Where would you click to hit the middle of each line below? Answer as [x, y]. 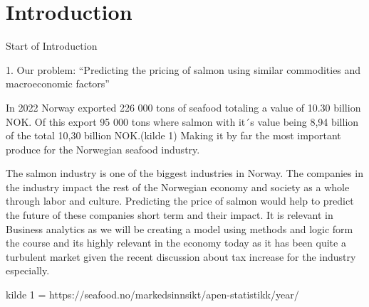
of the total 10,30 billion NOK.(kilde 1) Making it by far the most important [173, 135]
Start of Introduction [52, 46]
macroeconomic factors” [58, 84]
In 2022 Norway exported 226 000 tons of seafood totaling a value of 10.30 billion [183, 107]
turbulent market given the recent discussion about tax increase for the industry [181, 256]
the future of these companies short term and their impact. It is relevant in [170, 215]
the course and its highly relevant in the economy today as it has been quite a [176, 243]
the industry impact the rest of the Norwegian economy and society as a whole [178, 187]
